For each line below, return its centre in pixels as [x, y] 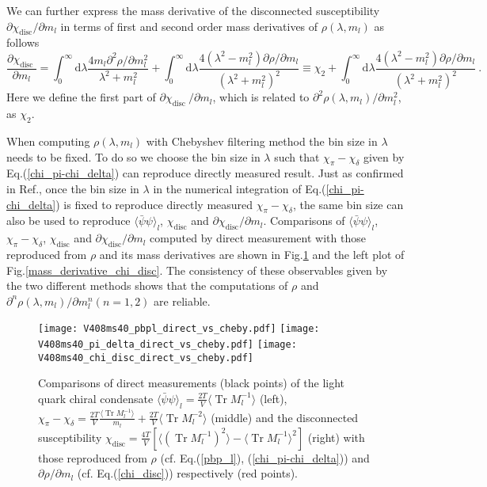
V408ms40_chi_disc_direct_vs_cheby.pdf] [146, 358]
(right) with [336, 437]
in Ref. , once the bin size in [73, 188]
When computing [48, 141]
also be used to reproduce [68, 221]
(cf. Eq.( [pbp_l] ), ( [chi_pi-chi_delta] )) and [265, 457]
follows [23, 42]
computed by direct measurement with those [258, 238]
